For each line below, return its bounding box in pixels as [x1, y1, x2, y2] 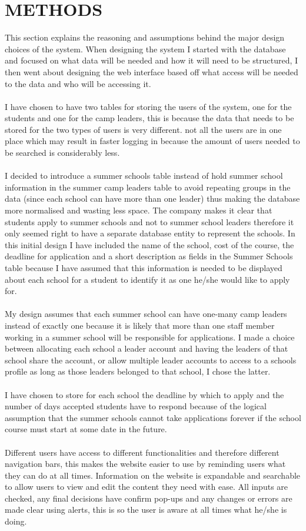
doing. [5, 515, 27, 527]
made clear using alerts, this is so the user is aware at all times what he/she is [5, 503, 287, 516]
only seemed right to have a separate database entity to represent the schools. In [5, 227, 295, 239]
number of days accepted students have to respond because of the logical [5, 400, 267, 412]
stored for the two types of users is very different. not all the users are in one [5, 123, 282, 135]
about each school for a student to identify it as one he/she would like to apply [5, 273, 290, 285]
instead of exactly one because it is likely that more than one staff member [5, 319, 275, 331]
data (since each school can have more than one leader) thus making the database [5, 192, 300, 205]
